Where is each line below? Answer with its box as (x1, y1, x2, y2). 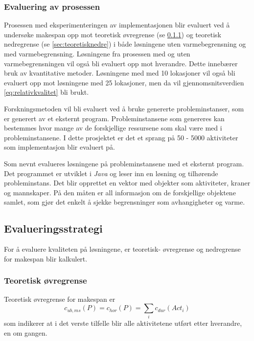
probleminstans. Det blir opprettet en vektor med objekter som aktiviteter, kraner (4, 178, 251, 188)
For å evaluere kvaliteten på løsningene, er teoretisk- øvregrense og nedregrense (4, 244, 241, 254)
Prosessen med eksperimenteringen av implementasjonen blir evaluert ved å (4, 20, 230, 30)
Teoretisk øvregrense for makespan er (4, 293, 115, 304)
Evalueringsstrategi (4, 221, 103, 236)
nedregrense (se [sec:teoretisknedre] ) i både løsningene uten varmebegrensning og (4, 39, 246, 49)
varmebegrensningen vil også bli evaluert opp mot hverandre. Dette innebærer (4, 58, 238, 68)
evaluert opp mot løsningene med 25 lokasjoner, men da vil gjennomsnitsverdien (4, 77, 244, 87)
